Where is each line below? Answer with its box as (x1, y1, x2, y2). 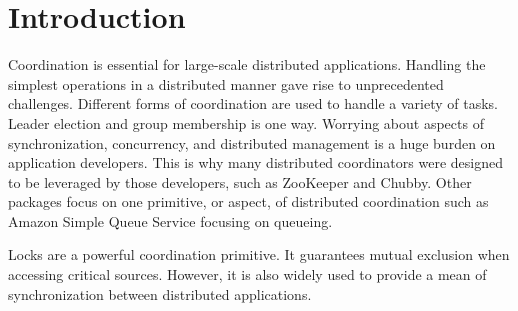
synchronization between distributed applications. (8, 283, 312, 304)
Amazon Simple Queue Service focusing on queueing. (8, 210, 333, 231)
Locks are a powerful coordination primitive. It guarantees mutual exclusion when (8, 244, 510, 265)
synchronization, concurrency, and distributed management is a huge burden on (8, 132, 496, 153)
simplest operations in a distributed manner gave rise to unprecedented (8, 73, 444, 94)
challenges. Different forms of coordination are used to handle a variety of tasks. (8, 93, 498, 114)
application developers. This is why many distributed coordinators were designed (8, 152, 503, 173)
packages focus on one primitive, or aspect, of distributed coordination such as (8, 191, 489, 212)
